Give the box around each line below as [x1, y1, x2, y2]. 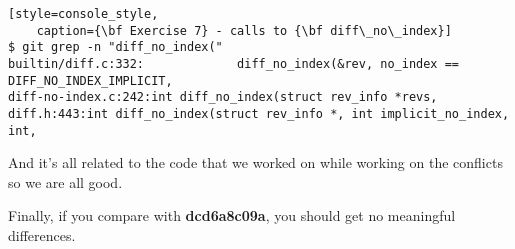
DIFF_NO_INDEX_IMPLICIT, [8, 73, 173, 88]
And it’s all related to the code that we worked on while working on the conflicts [8, 152, 503, 173]
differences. [8, 225, 76, 246]
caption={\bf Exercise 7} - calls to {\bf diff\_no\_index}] [36, 23, 452, 38]
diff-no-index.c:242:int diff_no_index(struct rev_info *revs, [8, 90, 438, 105]
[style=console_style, [8, 7, 159, 21]
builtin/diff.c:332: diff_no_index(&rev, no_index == [8, 56, 460, 71]
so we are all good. [8, 171, 123, 192]
